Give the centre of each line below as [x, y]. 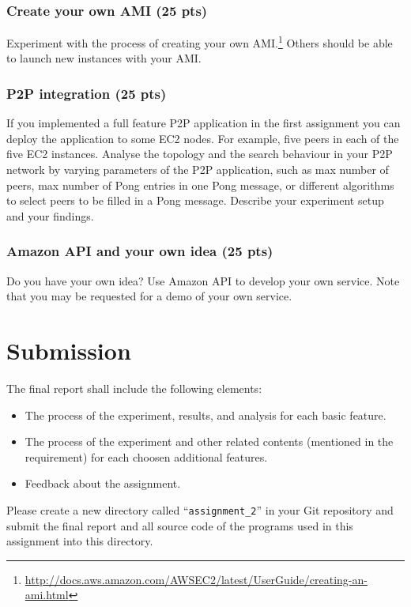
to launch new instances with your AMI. [104, 58]
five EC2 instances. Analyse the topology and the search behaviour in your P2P [200, 154]
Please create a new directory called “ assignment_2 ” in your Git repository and [200, 509]
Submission [69, 351]
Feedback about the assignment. [103, 483]
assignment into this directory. [80, 541]
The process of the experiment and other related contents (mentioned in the [209, 441]
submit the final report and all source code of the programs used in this [180, 525]
